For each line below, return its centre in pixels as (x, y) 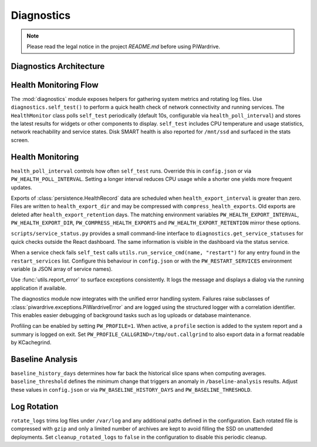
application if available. (39, 288)
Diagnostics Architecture (58, 66)
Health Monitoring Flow (55, 85)
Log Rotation (35, 406)
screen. (20, 140)
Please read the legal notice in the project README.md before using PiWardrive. (123, 46)
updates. (21, 187)
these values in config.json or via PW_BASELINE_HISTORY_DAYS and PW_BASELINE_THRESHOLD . (131, 389)
